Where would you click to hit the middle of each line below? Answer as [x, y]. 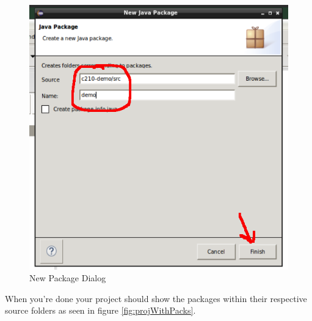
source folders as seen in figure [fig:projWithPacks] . [100, 310]
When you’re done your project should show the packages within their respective [156, 298]
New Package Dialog [68, 278]
